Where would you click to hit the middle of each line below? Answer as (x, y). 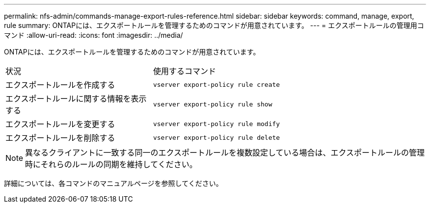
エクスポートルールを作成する (60, 85)
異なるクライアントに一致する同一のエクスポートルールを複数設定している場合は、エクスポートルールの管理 (225, 153)
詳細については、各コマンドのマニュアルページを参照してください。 (113, 183)
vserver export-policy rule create (216, 84)
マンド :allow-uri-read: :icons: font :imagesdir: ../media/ (94, 35)
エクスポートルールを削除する (60, 138)
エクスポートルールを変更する (60, 124)
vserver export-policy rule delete (216, 137)
